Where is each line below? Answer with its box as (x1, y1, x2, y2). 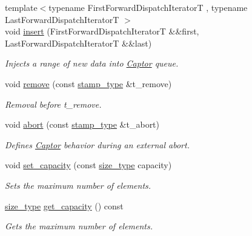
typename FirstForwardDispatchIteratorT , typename (48, 1, 248, 13)
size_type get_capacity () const (5, 199, 124, 212)
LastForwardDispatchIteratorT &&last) (5, 36, 152, 49)
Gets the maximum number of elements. (5, 220, 153, 232)
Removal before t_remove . (5, 97, 102, 110)
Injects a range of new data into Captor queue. (5, 57, 179, 70)
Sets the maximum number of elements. (5, 179, 151, 191)
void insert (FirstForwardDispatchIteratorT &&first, (5, 25, 199, 38)
